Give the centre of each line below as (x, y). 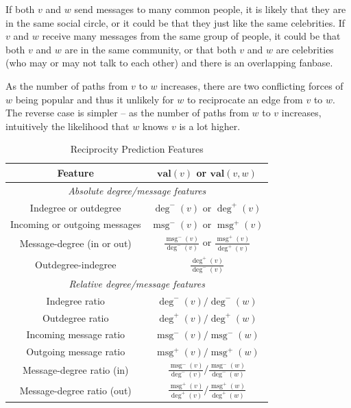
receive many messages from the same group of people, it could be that (191, 36)
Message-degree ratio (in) (75, 370)
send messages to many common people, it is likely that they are (210, 9)
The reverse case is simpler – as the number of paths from (127, 113)
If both (20, 9)
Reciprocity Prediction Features (137, 149)
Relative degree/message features (137, 283)
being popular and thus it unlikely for (95, 99)
